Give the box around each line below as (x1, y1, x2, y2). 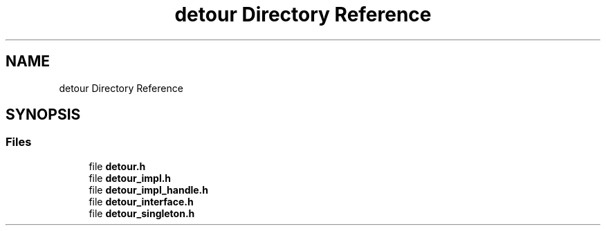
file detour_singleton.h (89, 207, 195, 219)
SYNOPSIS (6, 106, 81, 124)
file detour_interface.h (89, 195, 194, 207)
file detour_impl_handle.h (89, 183, 208, 196)
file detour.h (89, 160, 146, 172)
